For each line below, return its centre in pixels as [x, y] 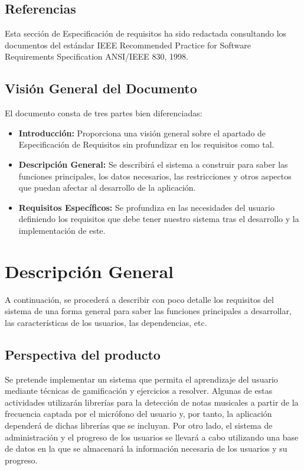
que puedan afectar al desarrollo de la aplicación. [107, 187]
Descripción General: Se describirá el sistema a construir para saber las [153, 164]
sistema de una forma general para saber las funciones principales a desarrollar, [148, 311]
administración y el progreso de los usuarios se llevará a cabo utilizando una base [152, 437]
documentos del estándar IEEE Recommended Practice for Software [128, 45]
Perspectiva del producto [83, 354]
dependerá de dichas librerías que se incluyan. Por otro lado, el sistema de [139, 425]
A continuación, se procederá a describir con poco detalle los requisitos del [139, 299]
